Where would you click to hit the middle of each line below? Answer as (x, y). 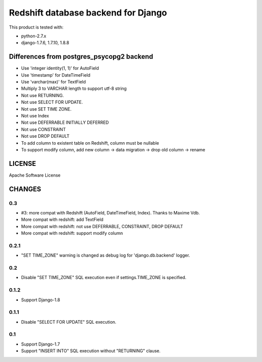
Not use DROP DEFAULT (45, 136)
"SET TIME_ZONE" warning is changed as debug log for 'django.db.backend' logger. (106, 255)
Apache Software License (35, 175)
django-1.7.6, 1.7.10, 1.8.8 (45, 43)
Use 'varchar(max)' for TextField (53, 82)
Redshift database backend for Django (88, 13)
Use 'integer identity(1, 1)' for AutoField (60, 68)
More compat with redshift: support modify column (72, 233)
